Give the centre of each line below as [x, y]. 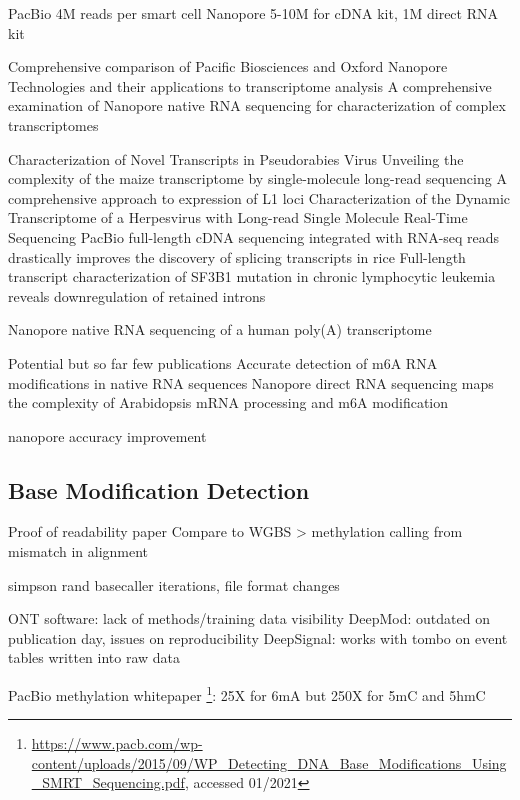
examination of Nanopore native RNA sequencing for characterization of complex [257, 105]
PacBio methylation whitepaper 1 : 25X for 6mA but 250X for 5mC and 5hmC [247, 693]
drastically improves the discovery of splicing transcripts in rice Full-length [237, 256]
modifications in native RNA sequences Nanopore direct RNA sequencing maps [251, 382]
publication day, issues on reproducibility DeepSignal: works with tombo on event [258, 637]
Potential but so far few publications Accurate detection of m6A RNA [223, 362]
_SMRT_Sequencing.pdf [108, 782]
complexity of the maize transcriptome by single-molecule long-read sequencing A [257, 178]
